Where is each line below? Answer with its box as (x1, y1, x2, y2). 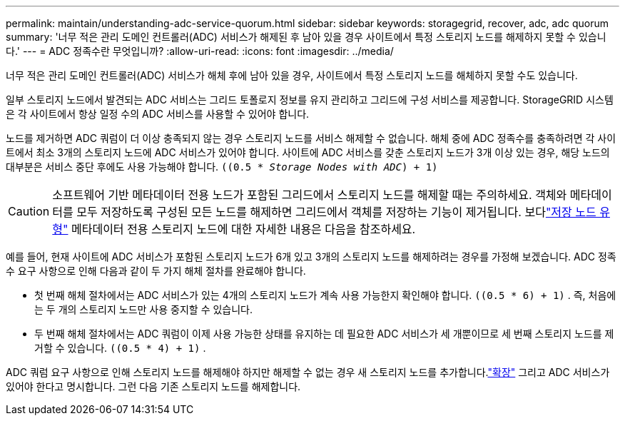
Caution (8, 204, 50, 218)
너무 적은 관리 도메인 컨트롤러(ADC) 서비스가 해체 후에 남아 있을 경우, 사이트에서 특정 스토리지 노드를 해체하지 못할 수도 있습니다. (6, 69, 578, 81)
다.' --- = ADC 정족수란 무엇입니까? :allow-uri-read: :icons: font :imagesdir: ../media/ (6, 45, 394, 57)
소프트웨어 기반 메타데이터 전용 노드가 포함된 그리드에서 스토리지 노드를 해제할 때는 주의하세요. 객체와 (52, 188, 567, 202)
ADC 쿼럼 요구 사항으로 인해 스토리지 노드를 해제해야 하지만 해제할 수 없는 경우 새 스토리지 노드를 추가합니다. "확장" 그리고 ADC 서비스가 (6, 366, 610, 378)
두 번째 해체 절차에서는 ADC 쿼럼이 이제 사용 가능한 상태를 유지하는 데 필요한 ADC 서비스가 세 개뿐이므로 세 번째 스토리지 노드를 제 (34, 328, 614, 340)
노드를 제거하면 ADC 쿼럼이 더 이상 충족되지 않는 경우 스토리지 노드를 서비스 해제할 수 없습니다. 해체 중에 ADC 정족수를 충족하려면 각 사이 (6, 132, 616, 144)
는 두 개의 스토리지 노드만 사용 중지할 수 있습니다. (34, 303, 253, 315)
